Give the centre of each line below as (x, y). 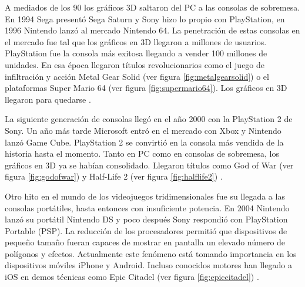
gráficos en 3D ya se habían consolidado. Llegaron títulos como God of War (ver (149, 165)
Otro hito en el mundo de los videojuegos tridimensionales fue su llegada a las (145, 196)
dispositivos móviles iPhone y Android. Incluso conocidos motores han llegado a (148, 265)
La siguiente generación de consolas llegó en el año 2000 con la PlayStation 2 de (149, 119)
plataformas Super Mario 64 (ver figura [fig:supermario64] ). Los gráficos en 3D (146, 88)
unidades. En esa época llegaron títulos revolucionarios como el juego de (135, 64)
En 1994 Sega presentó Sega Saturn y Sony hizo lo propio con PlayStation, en (145, 18)
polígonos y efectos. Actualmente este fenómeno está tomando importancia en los (151, 253)
